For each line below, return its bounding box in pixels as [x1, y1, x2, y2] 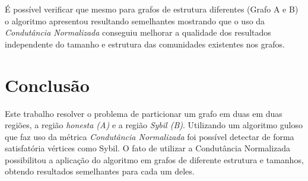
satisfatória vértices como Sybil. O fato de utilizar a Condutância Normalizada [5, 142, 291, 154]
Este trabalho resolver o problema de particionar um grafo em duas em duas [5, 107, 282, 119]
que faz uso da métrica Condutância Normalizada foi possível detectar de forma [5, 130, 294, 142]
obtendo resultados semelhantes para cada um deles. [5, 165, 195, 177]
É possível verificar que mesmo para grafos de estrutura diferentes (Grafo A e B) [5, 3, 299, 15]
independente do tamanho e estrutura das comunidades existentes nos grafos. [5, 37, 285, 50]
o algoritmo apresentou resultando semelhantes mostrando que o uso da [5, 14, 265, 27]
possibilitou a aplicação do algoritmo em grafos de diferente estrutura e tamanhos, [5, 153, 304, 166]
